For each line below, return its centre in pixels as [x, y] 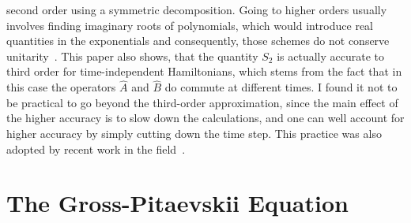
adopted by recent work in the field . [96, 149]
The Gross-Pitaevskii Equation [177, 203]
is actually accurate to [330, 56]
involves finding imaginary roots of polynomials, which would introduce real [190, 25]
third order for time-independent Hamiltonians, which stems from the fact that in [204, 71]
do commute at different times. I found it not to [281, 87]
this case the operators [61, 87]
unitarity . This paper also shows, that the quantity [132, 56]
